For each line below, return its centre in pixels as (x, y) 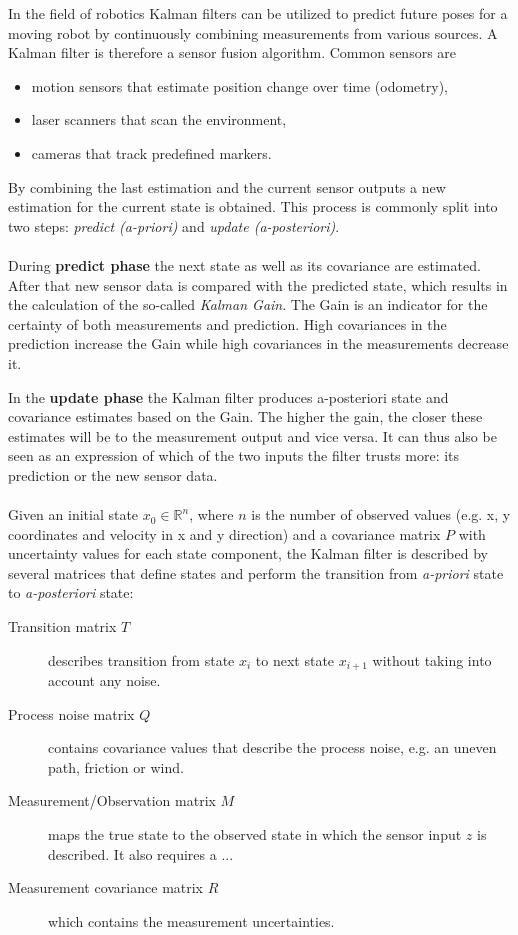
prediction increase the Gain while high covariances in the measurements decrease (258, 343)
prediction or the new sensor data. (113, 474)
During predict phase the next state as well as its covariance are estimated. (244, 264)
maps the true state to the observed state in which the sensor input (255, 834)
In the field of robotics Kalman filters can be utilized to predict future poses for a (258, 13)
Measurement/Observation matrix (112, 800)
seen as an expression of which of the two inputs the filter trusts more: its (234, 455)
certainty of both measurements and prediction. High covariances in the (227, 323)
